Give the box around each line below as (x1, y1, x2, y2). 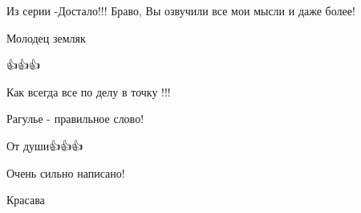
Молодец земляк (6, 29, 86, 46)
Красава (6, 191, 45, 208)
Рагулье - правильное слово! (6, 110, 144, 127)
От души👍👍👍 (6, 137, 83, 154)
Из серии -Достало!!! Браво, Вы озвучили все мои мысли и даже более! (6, 2, 355, 18)
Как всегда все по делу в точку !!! (6, 83, 171, 100)
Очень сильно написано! (6, 164, 125, 181)
